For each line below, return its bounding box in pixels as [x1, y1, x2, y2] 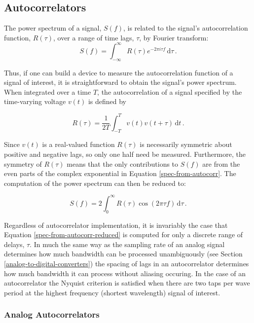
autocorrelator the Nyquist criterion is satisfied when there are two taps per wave [4, 278, 250, 288]
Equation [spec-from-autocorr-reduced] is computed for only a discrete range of [4, 229, 243, 240]
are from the [202, 158, 240, 169]
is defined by [88, 96, 126, 107]
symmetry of [4, 158, 42, 169]
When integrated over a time [4, 86, 91, 97]
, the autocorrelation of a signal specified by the [97, 86, 242, 97]
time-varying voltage [4, 96, 66, 107]
